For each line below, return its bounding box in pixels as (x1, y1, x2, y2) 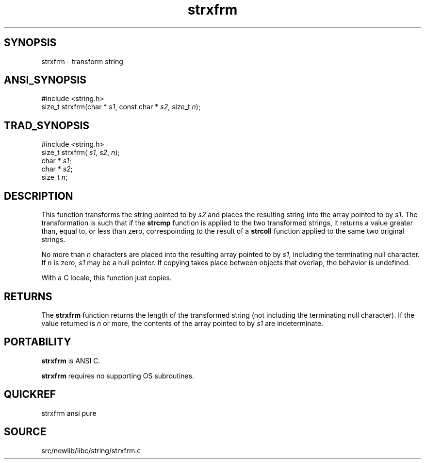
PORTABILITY (4, 336, 71, 348)
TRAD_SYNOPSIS (4, 119, 90, 132)
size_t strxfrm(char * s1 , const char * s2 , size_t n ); (41, 103, 201, 111)
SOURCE (4, 426, 47, 438)
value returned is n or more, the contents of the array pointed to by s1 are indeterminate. (41, 319, 324, 327)
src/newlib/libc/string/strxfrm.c (41, 446, 141, 455)
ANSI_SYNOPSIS (4, 74, 86, 86)
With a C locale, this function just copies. (41, 274, 172, 282)
